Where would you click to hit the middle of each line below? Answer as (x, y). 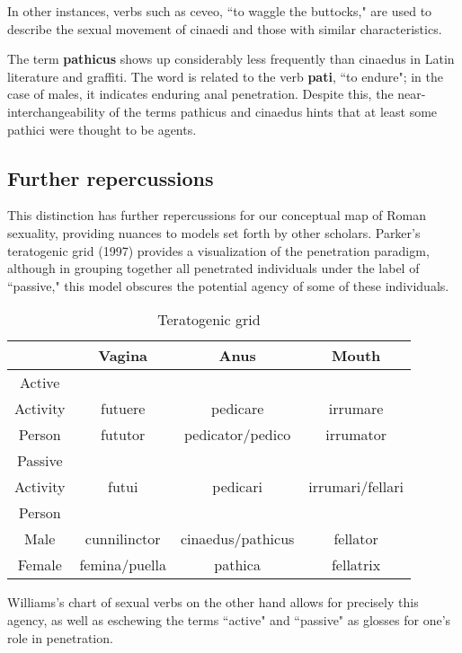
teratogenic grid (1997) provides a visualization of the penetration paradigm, (218, 250)
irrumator (356, 435)
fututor (123, 435)
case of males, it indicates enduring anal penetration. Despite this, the (200, 94)
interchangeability (56, 111)
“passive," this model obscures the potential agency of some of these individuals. (228, 285)
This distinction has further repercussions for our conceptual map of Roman (217, 215)
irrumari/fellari (356, 487)
